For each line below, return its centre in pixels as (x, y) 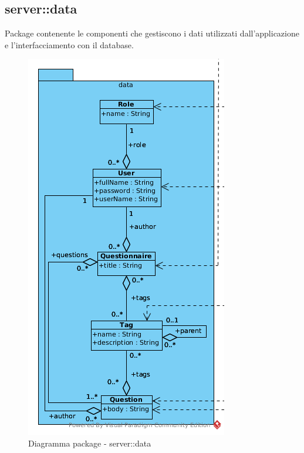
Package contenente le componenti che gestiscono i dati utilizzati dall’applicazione (152, 33)
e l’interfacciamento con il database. (69, 44)
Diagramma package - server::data (90, 443)
